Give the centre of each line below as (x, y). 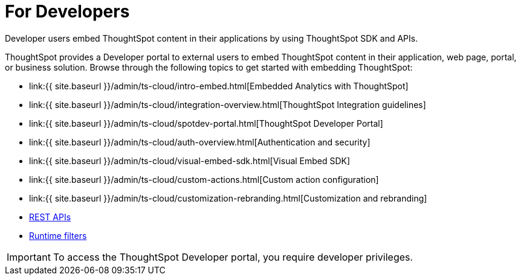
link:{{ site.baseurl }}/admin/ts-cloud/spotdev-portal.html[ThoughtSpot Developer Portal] (206, 123)
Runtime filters (58, 235)
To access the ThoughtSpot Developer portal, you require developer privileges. (233, 257)
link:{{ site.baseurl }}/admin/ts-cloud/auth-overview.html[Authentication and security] (200, 142)
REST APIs (50, 217)
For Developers (67, 11)
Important (29, 257)
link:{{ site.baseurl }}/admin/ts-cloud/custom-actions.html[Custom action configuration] (204, 179)
